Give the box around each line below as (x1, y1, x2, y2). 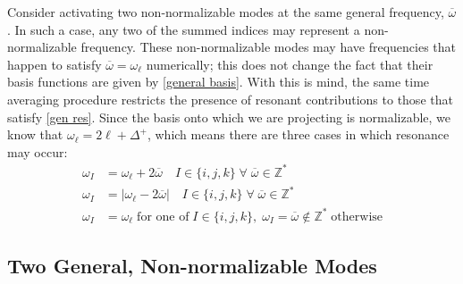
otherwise (331, 210, 383, 223)
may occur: (7, 142, 68, 161)
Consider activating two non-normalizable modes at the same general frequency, (7, 3, 444, 21)
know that (7, 125, 63, 144)
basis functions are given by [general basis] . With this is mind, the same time (7, 72, 430, 91)
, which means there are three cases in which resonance (147, 125, 450, 144)
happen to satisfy (7, 54, 102, 73)
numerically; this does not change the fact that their (146, 54, 434, 73)
